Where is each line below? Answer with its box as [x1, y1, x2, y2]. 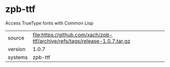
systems [8, 53, 28, 60]
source [8, 34, 24, 41]
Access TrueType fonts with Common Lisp [5, 20, 94, 26]
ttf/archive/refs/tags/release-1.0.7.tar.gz [32, 37, 131, 44]
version [8, 45, 26, 52]
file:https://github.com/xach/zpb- [32, 31, 113, 38]
